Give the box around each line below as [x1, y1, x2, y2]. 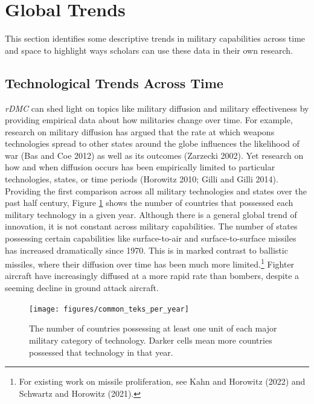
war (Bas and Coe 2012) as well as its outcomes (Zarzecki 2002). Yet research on [5, 149, 304, 161]
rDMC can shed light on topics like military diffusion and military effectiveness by [5, 101, 309, 114]
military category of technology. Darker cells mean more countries [29, 333, 272, 346]
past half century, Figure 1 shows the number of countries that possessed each [5, 196, 293, 209]
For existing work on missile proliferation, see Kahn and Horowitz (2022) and [19, 375, 306, 388]
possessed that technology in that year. [29, 345, 173, 358]
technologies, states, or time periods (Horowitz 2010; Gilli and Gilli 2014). [5, 173, 278, 185]
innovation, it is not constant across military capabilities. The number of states [5, 220, 298, 232]
